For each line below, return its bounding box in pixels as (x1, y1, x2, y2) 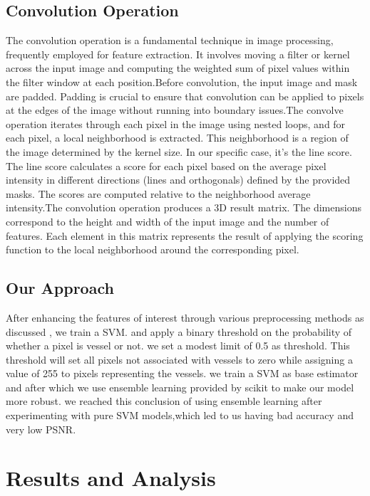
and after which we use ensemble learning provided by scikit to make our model (6, 379, 354, 394)
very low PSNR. (6, 421, 76, 436)
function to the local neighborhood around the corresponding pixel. (6, 242, 299, 257)
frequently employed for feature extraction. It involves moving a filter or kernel (6, 46, 350, 61)
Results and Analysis (6, 463, 216, 492)
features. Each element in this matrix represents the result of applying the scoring (6, 228, 364, 243)
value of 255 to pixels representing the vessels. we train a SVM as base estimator (6, 366, 359, 381)
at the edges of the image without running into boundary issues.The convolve (6, 102, 344, 117)
